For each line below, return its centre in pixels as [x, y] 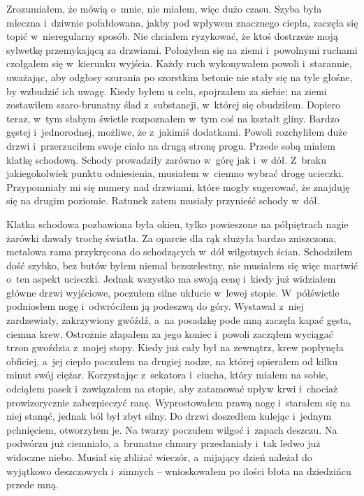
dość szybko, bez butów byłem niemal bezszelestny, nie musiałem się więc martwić [182, 265]
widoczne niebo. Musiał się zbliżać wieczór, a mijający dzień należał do [159, 457]
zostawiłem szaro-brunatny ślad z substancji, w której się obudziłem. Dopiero [174, 105]
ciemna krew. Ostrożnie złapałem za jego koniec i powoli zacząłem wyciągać [170, 333]
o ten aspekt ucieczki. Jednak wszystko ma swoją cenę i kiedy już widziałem [171, 279]
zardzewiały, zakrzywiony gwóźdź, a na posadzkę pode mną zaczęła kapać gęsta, [179, 320]
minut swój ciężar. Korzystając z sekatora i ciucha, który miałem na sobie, [167, 375]
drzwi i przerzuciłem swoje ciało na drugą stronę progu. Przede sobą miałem [171, 145]
